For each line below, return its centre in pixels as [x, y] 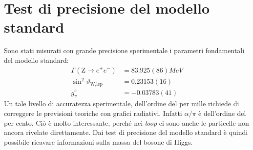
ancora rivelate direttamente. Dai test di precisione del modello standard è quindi [126, 132]
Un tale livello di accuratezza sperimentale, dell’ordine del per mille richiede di [122, 103]
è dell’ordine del [222, 113]
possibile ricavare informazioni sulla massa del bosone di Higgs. [98, 141]
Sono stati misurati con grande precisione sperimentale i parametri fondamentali [124, 50]
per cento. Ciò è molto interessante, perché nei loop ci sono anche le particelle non [126, 122]
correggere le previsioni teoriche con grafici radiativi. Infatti [93, 113]
